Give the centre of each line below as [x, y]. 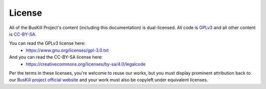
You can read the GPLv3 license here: [47, 43]
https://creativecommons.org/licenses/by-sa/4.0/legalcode [86, 64]
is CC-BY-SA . [23, 34]
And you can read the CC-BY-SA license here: [56, 57]
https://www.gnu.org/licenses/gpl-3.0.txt [67, 50]
